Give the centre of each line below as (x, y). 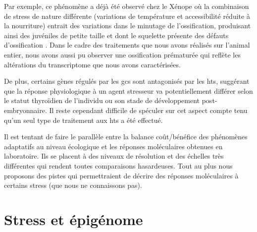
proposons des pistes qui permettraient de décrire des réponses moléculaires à (121, 175)
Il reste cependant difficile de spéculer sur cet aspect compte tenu (148, 110)
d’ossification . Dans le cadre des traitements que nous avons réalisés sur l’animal (127, 45)
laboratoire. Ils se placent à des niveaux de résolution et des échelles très (114, 156)
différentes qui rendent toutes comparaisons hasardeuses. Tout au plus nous (118, 165)
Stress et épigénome (74, 219)
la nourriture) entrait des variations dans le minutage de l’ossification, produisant (128, 26)
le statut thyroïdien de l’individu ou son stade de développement (102, 100)
